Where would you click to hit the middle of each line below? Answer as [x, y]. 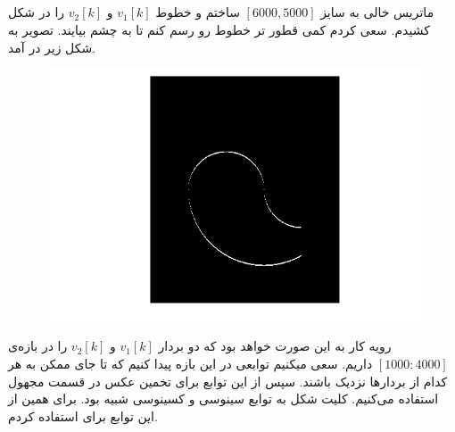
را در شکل [37, 12]
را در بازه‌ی [38, 346]
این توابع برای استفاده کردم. [83, 415]
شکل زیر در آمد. [52, 47]
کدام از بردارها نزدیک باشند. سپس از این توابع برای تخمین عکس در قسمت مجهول [228, 381]
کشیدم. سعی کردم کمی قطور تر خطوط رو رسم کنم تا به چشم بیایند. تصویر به [219, 29]
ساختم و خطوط [198, 12]
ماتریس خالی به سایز [377, 12]
